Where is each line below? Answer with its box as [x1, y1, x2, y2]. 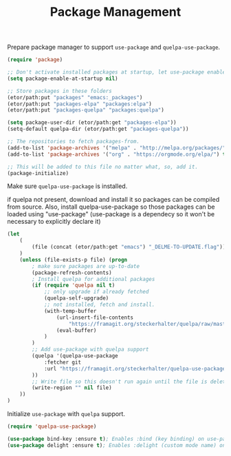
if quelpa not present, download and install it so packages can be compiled [7, 196, 220, 204]
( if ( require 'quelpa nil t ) [32, 282, 115, 289]
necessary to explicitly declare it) [7, 218, 101, 226]
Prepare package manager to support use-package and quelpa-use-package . [7, 43, 221, 52]
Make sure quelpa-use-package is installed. [7, 182, 128, 190]
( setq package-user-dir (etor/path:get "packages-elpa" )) [7, 119, 177, 126]
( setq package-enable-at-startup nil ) [7, 75, 118, 82]
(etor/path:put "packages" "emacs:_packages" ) [7, 94, 143, 101]
